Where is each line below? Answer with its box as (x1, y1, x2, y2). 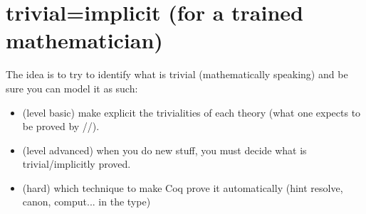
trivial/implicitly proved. (22, 156, 131, 171)
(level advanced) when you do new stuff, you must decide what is (22, 142, 307, 157)
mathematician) (6, 26, 163, 55)
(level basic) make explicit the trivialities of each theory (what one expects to (22, 105, 361, 119)
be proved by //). (22, 119, 100, 134)
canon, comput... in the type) (22, 194, 151, 209)
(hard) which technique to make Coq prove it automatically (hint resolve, (22, 180, 343, 195)
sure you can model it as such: (6, 80, 138, 95)
